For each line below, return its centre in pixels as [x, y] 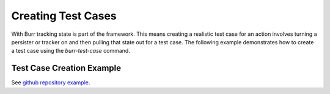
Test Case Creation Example [66, 68]
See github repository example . [51, 82]
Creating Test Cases [64, 16]
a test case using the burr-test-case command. [71, 51]
